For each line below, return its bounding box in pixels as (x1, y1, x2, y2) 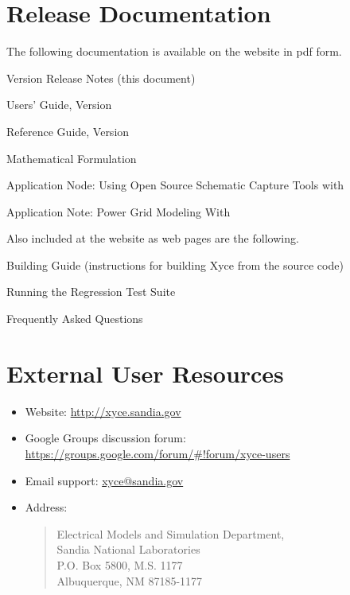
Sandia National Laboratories (56, 541, 200, 558)
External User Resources (6, 356, 284, 389)
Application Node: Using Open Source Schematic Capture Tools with (6, 177, 344, 193)
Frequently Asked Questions (6, 310, 143, 327)
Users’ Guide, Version (6, 96, 112, 113)
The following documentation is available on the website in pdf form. (6, 43, 342, 60)
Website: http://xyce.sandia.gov (25, 402, 181, 419)
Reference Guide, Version (6, 122, 130, 139)
